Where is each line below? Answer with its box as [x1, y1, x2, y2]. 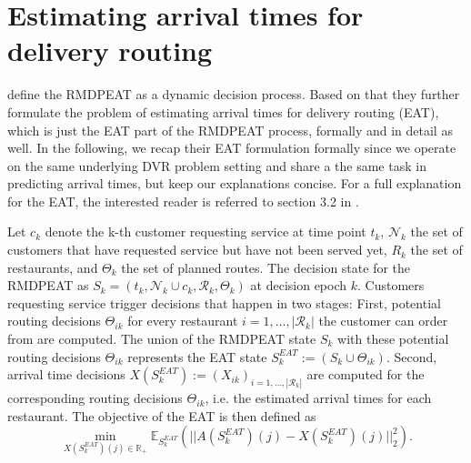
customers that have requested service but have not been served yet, [7, 240, 387, 259]
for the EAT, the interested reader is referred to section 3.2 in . [7, 191, 359, 210]
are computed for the [306, 365, 425, 384]
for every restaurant [127, 311, 238, 330]
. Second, [386, 347, 437, 366]
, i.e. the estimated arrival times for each [205, 388, 432, 408]
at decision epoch [250, 276, 347, 295]
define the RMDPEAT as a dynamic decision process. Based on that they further [7, 85, 460, 104]
